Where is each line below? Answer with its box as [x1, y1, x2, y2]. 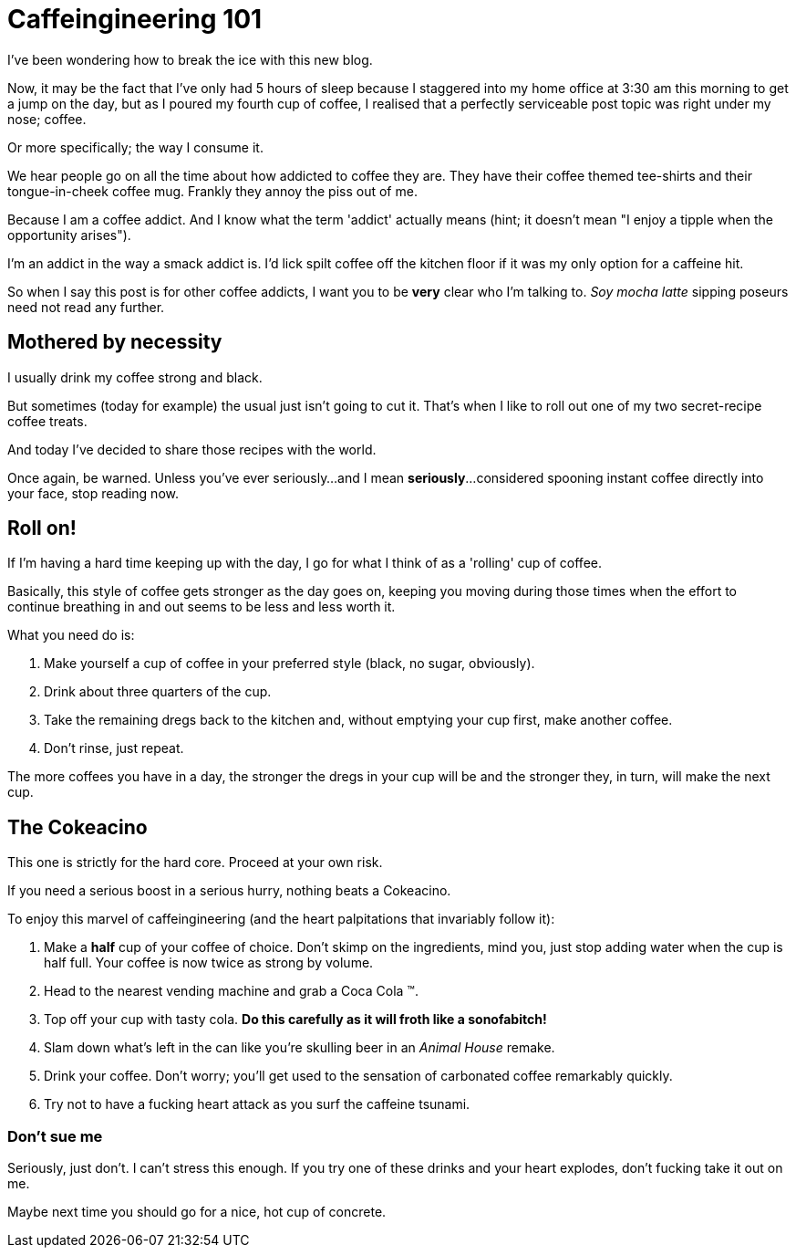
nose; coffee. [7, 110, 87, 127]
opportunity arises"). [7, 226, 131, 243]
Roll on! [7, 517, 77, 540]
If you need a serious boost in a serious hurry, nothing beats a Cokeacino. [7, 883, 451, 899]
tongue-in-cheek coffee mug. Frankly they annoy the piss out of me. [7, 183, 418, 199]
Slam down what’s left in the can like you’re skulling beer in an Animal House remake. [44, 1040, 555, 1056]
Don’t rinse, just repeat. [44, 740, 184, 757]
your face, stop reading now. [7, 485, 179, 501]
